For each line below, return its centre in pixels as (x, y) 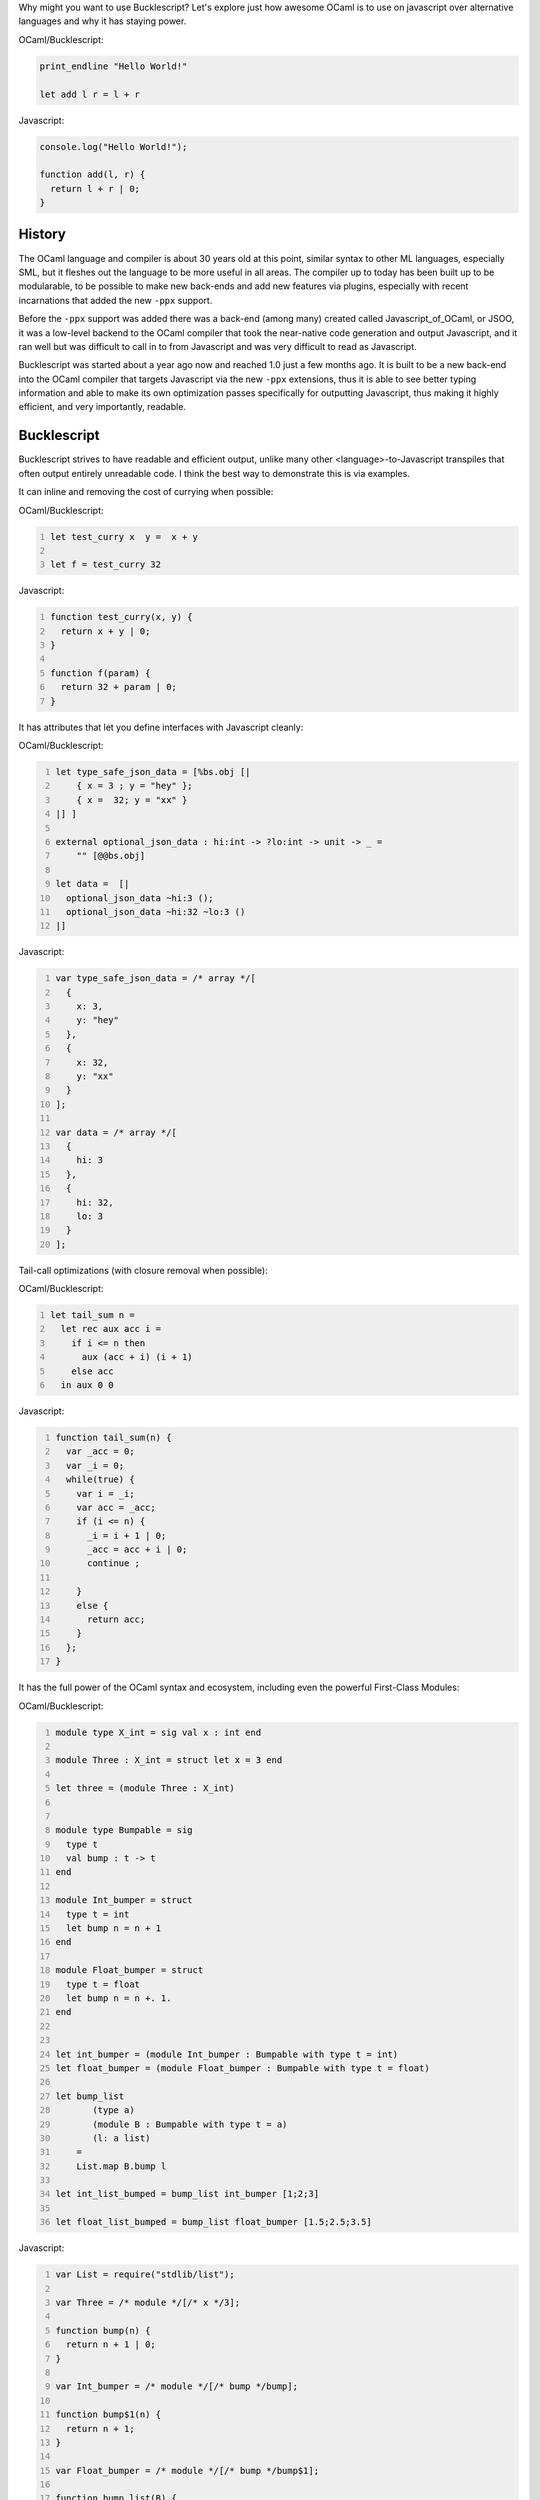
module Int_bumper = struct (124, 1900)
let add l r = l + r (89, 94)
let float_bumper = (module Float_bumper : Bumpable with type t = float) (242, 2068)
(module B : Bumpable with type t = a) (189, 2124)
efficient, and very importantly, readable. (102, 407)
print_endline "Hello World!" (113, 66)
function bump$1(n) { (108, 2414)
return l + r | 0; (95, 188)
